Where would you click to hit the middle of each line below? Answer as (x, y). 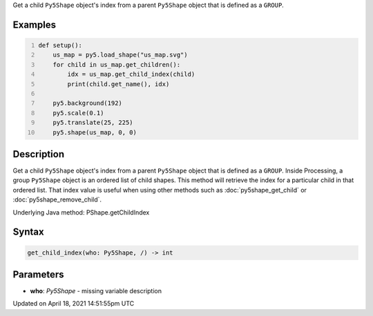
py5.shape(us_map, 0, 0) (95, 132)
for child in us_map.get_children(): (117, 65)
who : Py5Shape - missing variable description (96, 291)
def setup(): (60, 45)
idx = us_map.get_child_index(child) (131, 75)
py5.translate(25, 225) (93, 123)
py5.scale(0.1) (78, 113)
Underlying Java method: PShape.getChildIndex (81, 212)
